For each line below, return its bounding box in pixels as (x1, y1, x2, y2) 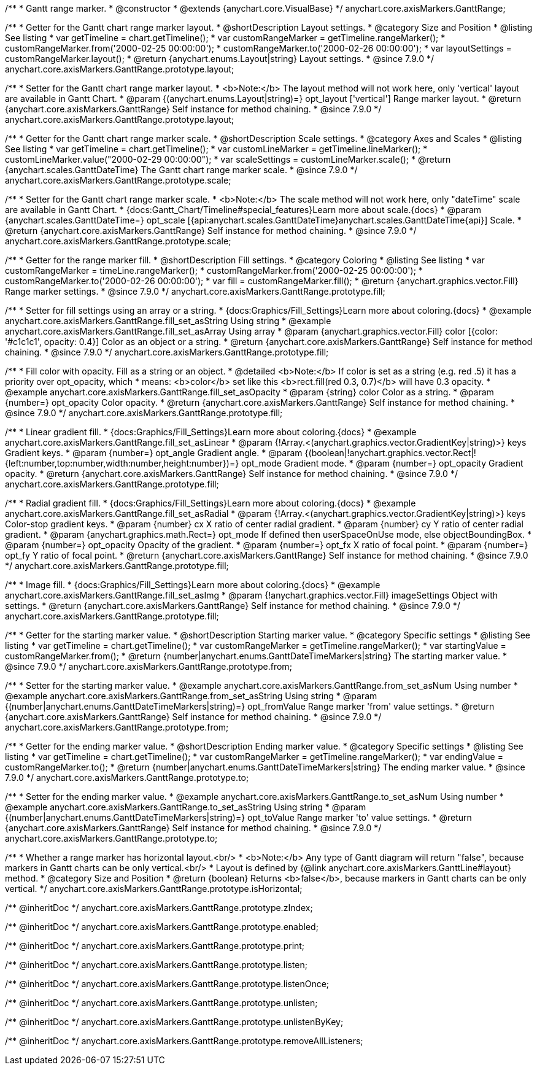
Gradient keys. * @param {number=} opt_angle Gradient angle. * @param (5, 448, 303, 458)
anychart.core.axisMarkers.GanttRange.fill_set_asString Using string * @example (5, 316, 331, 326)
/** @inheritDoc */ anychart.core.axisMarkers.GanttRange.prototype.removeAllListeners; (5, 1036, 363, 1046)
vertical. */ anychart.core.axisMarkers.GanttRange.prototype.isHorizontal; (5, 883, 303, 894)
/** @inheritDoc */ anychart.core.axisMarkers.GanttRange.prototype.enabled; (5, 921, 319, 932)
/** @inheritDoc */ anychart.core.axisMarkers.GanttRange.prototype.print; (5, 940, 305, 951)
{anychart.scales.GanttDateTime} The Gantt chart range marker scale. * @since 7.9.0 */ (5, 165, 358, 175)
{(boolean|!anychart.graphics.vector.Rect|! (304, 448, 476, 458)
